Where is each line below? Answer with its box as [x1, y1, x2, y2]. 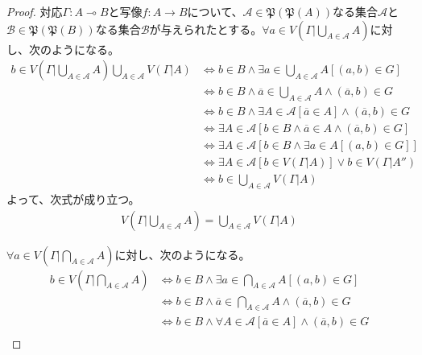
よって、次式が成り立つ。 [6, 191, 140, 207]
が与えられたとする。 [149, 20, 263, 37]
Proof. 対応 [6, 3, 63, 19]
